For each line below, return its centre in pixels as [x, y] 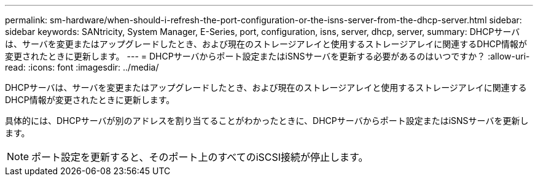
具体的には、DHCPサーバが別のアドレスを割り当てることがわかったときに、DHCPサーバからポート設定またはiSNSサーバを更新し [267, 121]
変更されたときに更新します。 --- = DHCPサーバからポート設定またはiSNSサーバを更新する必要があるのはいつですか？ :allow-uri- [267, 56]
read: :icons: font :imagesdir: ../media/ [82, 67]
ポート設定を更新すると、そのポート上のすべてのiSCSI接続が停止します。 [200, 157]
